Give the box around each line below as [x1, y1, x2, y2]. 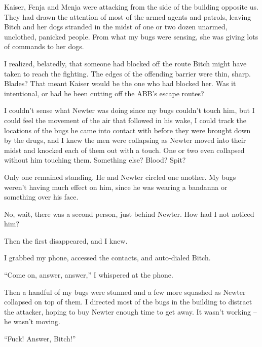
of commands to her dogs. [4, 41, 84, 52]
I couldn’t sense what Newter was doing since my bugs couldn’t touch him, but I [4, 105, 255, 115]
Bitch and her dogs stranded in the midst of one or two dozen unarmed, [4, 21, 228, 32]
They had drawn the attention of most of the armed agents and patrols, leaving [4, 11, 251, 22]
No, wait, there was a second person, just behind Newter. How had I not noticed [4, 208, 254, 219]
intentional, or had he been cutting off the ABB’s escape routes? [4, 88, 204, 98]
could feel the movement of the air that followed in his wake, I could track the [4, 114, 247, 125]
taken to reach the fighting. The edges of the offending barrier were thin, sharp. [4, 68, 251, 79]
